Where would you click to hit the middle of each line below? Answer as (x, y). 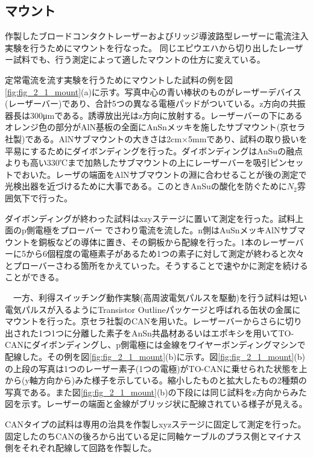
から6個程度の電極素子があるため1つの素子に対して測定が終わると (156, 254)
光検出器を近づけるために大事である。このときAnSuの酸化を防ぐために (146, 186)
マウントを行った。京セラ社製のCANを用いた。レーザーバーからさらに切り (153, 321)
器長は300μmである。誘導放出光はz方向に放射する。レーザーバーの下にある (154, 115)
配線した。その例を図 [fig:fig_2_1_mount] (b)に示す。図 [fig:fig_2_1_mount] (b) (155, 357)
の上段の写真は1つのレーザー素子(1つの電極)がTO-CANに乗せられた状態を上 (156, 368)
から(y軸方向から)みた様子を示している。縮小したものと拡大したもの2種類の (156, 380)
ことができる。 (34, 277)
